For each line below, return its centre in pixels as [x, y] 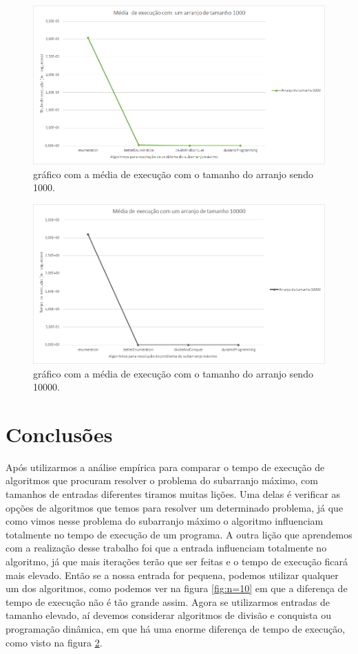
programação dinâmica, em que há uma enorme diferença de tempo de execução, [176, 629]
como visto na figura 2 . [54, 642]
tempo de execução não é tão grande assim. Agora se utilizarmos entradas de [168, 601]
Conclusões [59, 434]
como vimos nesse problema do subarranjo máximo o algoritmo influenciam [165, 521]
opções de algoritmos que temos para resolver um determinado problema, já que [175, 507]
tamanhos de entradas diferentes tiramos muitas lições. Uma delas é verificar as [173, 494]
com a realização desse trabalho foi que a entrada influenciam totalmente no [166, 548]
